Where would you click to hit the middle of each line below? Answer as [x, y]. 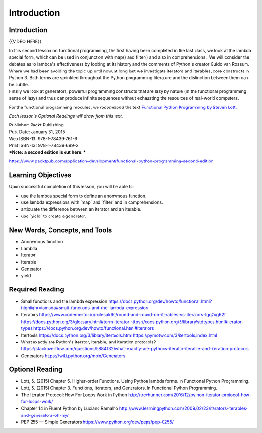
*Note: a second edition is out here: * [48, 152]
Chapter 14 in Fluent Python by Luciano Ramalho [70, 408]
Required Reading [36, 289]
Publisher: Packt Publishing [36, 125]
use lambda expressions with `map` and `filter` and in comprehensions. [92, 202]
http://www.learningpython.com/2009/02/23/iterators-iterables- [183, 408]
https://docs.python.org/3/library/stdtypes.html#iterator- [187, 322]
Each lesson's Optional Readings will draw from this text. [66, 116]
